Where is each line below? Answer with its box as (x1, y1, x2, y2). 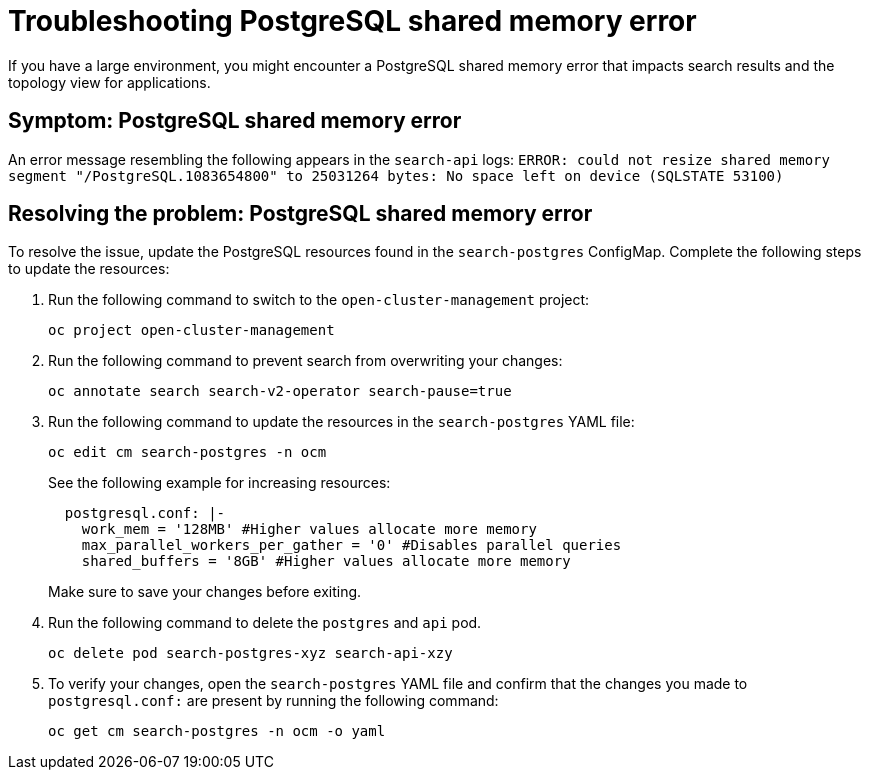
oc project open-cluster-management (48, 322, 335, 339)
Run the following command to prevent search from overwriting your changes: (48, 352, 563, 370)
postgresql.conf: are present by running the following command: (48, 692, 499, 710)
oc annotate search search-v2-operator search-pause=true (48, 383, 512, 400)
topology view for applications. (8, 73, 211, 91)
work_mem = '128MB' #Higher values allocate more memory (81, 521, 537, 538)
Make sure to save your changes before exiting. (48, 583, 362, 601)
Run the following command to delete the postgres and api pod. (48, 614, 482, 632)
